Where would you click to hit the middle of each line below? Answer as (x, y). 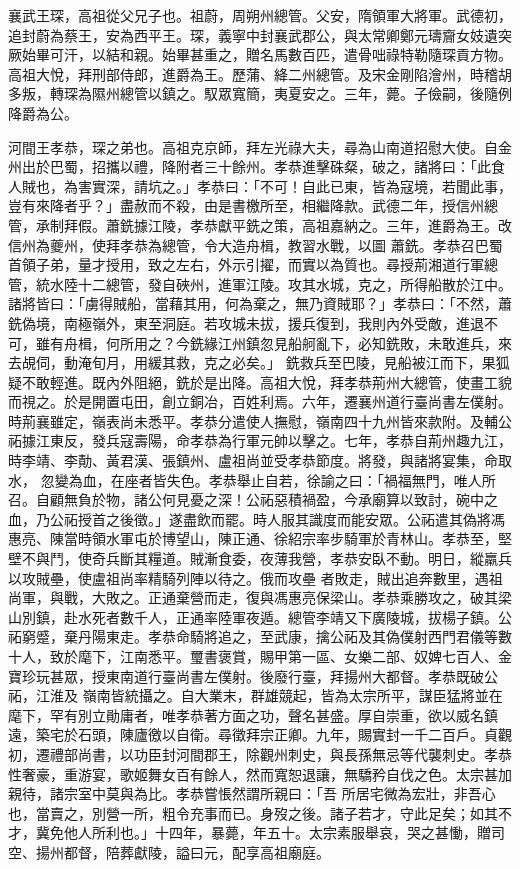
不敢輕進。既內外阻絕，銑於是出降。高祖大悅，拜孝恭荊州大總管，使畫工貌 (266, 381)
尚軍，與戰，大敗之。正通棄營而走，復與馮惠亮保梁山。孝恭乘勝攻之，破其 (253, 597)
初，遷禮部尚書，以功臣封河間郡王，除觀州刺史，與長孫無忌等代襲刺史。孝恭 (260, 753)
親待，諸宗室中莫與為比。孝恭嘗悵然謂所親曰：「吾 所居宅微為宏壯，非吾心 (252, 793)
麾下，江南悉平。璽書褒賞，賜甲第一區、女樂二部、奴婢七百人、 (287, 656)
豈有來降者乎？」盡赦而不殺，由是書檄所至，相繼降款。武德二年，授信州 (246, 205)
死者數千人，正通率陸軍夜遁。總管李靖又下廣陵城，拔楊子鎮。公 (301, 616)
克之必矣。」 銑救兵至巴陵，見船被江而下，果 (349, 362)
